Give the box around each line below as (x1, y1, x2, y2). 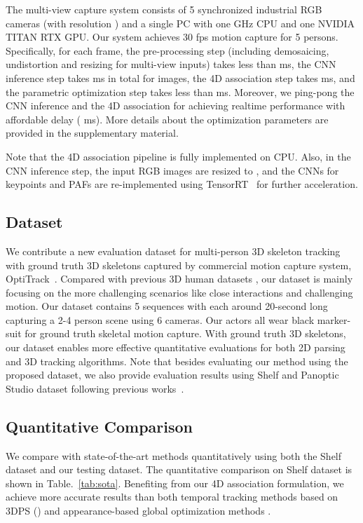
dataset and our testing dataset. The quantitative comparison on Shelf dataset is (6, 462, 352, 477)
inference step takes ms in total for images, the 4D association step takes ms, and (6, 70, 355, 85)
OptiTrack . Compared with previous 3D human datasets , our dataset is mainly (6, 271, 353, 286)
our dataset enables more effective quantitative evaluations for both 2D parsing (6, 340, 345, 355)
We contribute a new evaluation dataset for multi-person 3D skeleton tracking (6, 243, 341, 258)
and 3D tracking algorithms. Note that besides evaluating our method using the (6, 353, 348, 368)
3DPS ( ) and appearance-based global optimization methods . (6, 503, 271, 518)
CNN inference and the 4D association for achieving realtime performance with (6, 98, 345, 113)
